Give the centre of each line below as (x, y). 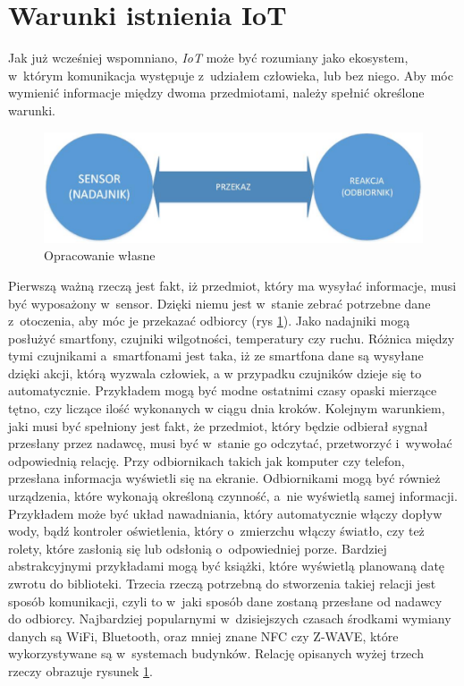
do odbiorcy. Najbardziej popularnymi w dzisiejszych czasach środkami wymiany (230, 618)
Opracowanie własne (100, 255)
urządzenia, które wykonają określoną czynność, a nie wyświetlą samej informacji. (233, 496)
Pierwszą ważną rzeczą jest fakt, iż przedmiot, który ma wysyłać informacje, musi (232, 285)
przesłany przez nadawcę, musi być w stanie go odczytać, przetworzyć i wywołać (230, 443)
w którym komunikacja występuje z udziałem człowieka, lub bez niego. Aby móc (231, 75)
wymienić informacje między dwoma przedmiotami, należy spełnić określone (216, 93)
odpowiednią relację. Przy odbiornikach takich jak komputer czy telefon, (207, 460)
